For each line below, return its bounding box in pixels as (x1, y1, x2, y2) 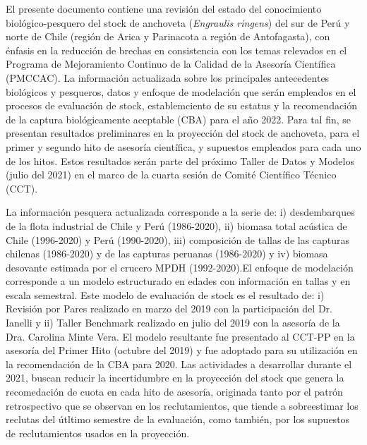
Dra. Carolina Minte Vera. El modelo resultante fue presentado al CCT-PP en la (6, 329, 355, 343)
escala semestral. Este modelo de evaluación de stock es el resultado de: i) (6, 287, 325, 302)
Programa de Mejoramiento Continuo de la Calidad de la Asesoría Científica (6, 56, 336, 71)
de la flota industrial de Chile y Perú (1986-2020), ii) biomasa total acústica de (6, 218, 347, 233)
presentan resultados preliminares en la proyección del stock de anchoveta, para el (6, 126, 360, 140)
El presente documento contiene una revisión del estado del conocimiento (6, 1, 322, 16)
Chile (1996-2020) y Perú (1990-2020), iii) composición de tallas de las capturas (6, 232, 350, 247)
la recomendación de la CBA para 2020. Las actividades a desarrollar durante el (6, 356, 352, 371)
